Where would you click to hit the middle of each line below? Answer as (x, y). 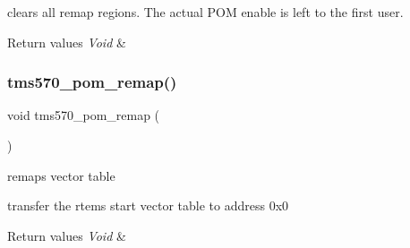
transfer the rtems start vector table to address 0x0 (148, 205)
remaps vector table (61, 175)
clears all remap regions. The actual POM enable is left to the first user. (205, 12)
